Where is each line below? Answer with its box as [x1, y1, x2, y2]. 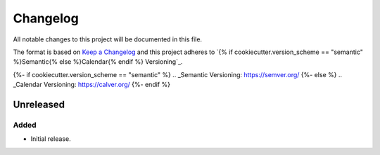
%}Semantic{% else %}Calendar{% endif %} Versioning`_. [13, 58, 183, 66]
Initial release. [30, 135, 71, 143]
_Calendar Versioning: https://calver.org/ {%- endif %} [13, 81, 170, 89]
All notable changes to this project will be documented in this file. [13, 35, 203, 43]
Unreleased [13, 98, 65, 110]
